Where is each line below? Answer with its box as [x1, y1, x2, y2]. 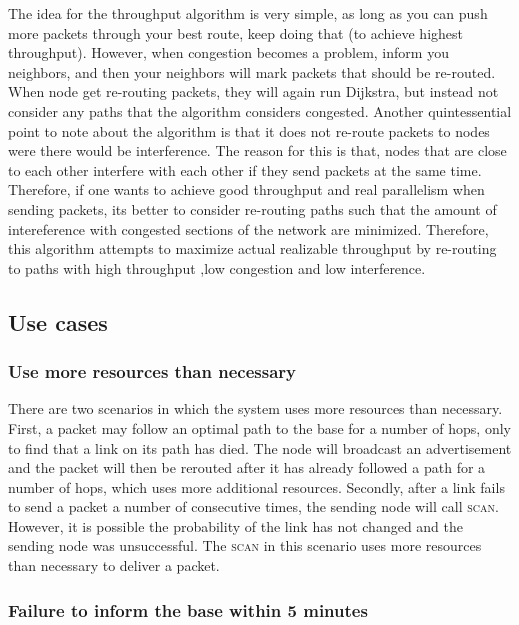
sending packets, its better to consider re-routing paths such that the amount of [8, 198, 497, 219]
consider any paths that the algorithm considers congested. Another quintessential [8, 100, 512, 121]
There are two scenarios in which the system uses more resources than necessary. [8, 398, 503, 419]
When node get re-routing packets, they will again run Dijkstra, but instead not [8, 81, 499, 102]
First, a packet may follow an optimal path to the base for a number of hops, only [8, 417, 511, 438]
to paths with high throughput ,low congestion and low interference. [8, 257, 426, 278]
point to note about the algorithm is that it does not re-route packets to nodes [8, 120, 490, 141]
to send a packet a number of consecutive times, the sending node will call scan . [8, 496, 499, 517]
